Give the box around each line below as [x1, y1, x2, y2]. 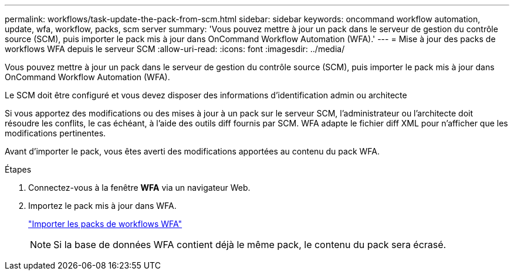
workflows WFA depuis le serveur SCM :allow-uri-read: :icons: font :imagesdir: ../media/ [5, 44, 345, 54]
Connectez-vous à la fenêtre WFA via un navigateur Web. [28, 183, 251, 192]
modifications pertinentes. [5, 128, 106, 138]
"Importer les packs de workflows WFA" [28, 219, 182, 229]
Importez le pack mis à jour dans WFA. [28, 201, 177, 211]
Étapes [5, 164, 32, 174]
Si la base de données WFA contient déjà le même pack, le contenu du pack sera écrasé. [53, 239, 447, 250]
